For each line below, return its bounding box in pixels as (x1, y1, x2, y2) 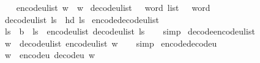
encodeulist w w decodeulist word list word (16, 1, 210, 13)
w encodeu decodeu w (4, 48, 95, 61)
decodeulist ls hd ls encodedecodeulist (4, 13, 159, 25)
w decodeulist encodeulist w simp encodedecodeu (4, 36, 217, 49)
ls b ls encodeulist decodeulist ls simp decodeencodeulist (4, 25, 255, 38)
